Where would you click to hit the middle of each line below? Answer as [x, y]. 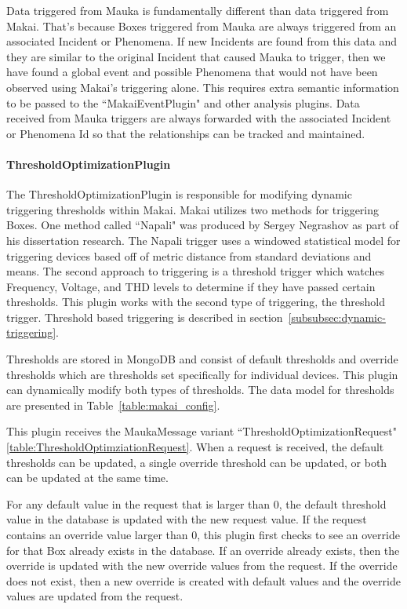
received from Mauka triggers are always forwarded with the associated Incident [199, 118]
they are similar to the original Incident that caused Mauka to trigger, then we [196, 56]
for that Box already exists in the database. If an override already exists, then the [203, 550]
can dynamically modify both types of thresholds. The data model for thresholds [200, 390]
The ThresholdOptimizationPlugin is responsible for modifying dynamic [179, 194]
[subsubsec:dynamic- [337, 317]
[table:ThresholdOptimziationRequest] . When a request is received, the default [195, 447]
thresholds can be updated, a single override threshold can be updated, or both [197, 462]
